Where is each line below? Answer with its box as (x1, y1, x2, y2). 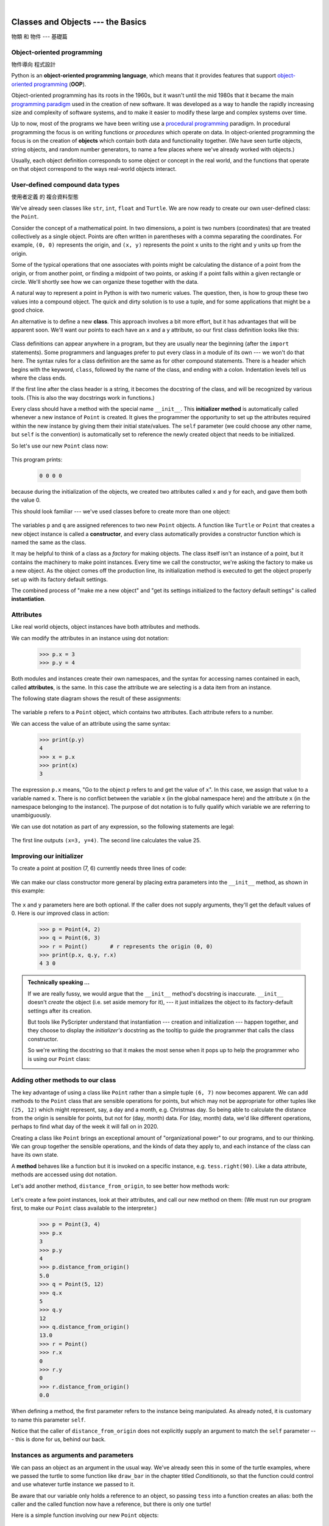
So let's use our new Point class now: (11, 442, 109, 449)
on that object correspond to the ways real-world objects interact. (11, 165, 177, 173)
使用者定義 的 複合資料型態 (11, 193, 79, 201)
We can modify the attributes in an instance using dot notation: (11, 634, 169, 642)
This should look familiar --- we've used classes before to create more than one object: (11, 507, 231, 515)
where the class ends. (11, 374, 67, 382)
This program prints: (11, 456, 63, 463)
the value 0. (11, 496, 41, 504)
